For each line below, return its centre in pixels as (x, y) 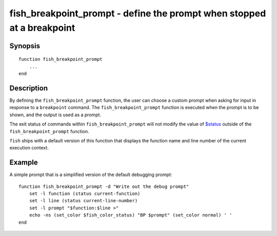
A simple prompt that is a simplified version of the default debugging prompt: (91, 175)
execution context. (29, 148)
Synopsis (25, 46)
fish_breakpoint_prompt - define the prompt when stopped (138, 13)
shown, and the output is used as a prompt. (55, 115)
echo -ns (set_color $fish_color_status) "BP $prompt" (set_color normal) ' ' (131, 215)
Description (29, 88)
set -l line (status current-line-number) (83, 201)
